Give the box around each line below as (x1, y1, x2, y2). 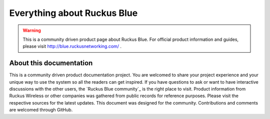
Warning (22, 27, 41, 33)
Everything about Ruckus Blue (9, 7, 138, 18)
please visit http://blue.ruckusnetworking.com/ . (22, 43, 122, 49)
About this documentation (9, 59, 93, 67)
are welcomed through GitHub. (9, 107, 73, 113)
